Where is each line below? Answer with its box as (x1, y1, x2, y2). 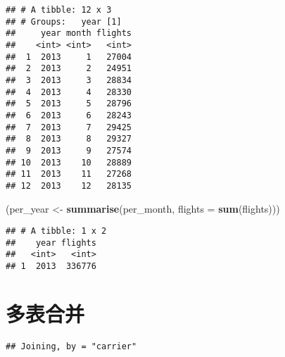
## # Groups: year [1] (6, 16, 122, 27)
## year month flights (6, 28, 132, 39)
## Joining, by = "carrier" (6, 341, 137, 351)
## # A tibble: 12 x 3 (6, 5, 112, 15)
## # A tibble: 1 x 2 (6, 226, 107, 237)
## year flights (6, 237, 96, 248)
